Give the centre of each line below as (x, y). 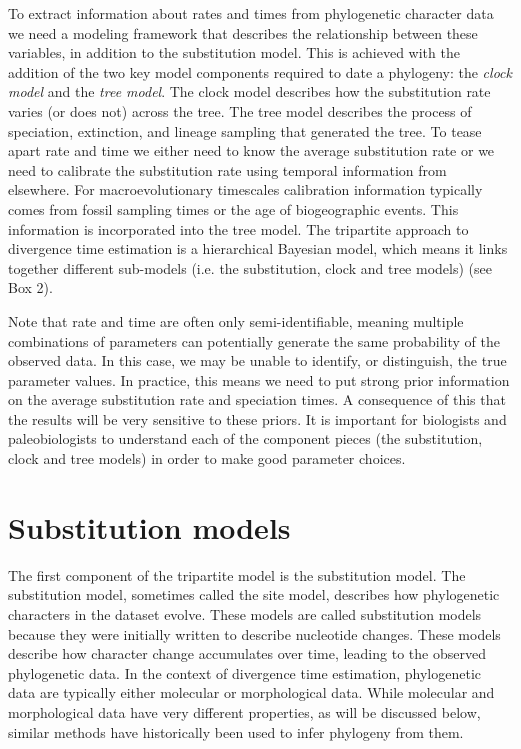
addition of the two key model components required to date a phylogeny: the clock (260, 71)
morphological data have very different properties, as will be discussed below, (244, 711)
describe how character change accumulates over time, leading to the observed (247, 653)
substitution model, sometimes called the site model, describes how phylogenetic (254, 594)
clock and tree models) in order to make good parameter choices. (207, 458)
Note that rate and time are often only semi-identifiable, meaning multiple (236, 320)
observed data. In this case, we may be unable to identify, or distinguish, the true (257, 360)
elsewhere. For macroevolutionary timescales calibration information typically (245, 189)
